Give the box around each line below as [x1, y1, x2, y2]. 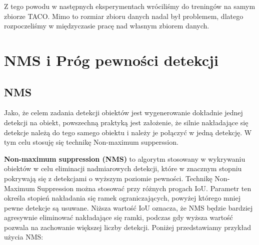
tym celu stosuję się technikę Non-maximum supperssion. [4, 137, 178, 147]
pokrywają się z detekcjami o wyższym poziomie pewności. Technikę [4, 173, 212, 183]
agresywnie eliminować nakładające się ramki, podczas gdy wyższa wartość [4, 212, 233, 223]
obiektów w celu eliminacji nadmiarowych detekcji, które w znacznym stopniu [4, 163, 242, 174]
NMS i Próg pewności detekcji [4, 49, 218, 70]
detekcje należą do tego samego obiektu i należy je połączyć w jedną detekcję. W [4, 127, 252, 137]
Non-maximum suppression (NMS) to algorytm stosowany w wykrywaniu [4, 153, 245, 164]
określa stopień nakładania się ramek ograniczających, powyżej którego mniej [4, 193, 240, 203]
